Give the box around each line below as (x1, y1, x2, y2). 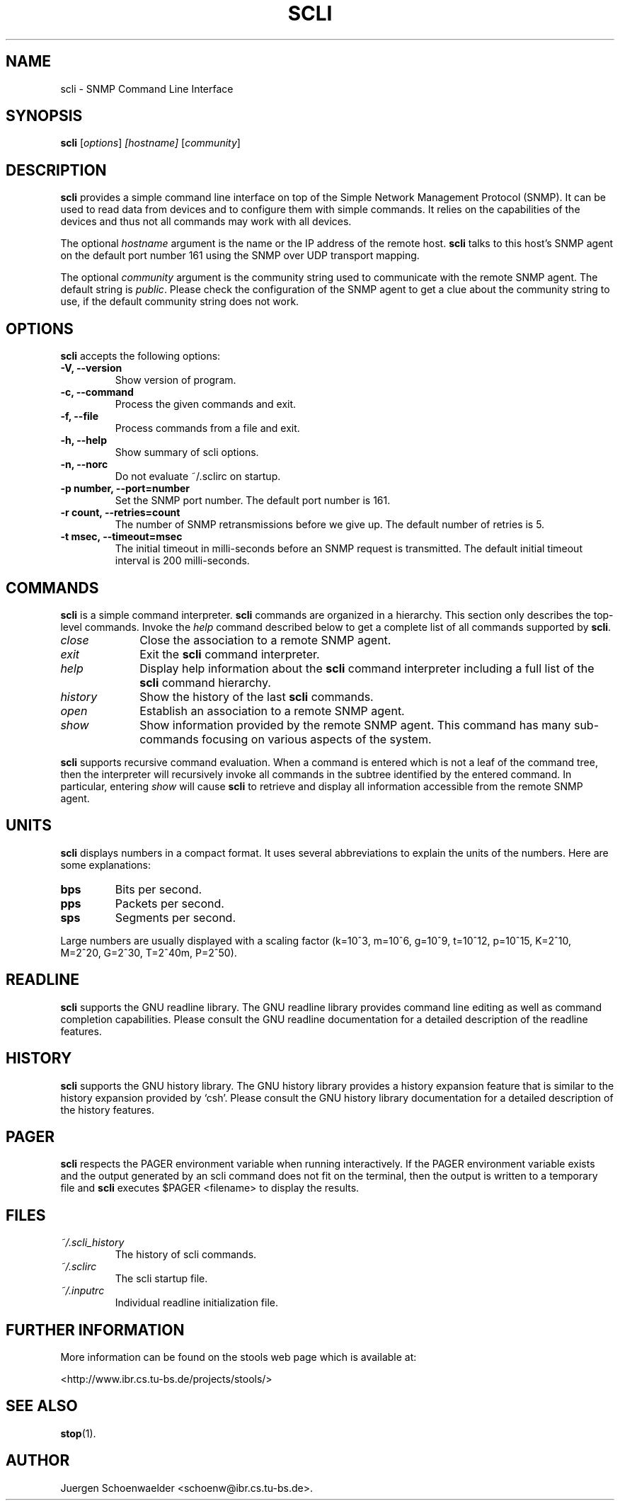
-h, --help (60, 434, 107, 447)
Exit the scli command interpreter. (139, 646, 320, 661)
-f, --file (60, 410, 98, 423)
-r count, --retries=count (60, 506, 180, 519)
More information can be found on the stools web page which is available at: (60, 1351, 417, 1364)
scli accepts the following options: (60, 350, 221, 363)
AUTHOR (6, 1451, 70, 1470)
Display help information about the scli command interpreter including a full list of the (139, 661, 595, 675)
